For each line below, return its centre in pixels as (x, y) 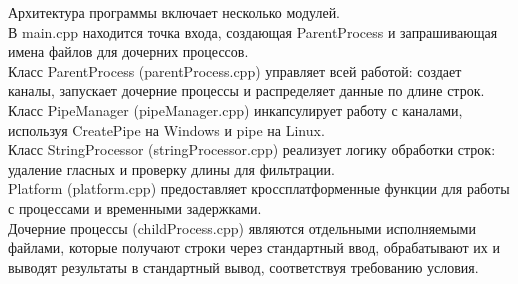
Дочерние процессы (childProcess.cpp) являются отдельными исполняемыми (242, 227)
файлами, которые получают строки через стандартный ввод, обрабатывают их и (254, 247)
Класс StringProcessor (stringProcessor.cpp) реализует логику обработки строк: (252, 149)
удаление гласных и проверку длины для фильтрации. (171, 168)
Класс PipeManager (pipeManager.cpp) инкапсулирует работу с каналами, (235, 109)
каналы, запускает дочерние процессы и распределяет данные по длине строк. (246, 90)
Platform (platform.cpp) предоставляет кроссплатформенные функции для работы (259, 188)
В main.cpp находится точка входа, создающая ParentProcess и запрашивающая (253, 31)
